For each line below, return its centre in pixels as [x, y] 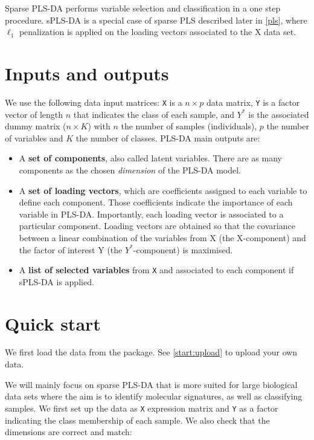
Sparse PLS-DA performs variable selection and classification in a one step [143, 8]
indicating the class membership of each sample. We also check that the [137, 420]
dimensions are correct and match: [69, 432]
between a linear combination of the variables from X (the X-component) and [162, 237]
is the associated [279, 114]
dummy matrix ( [36, 126]
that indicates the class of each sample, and [154, 114]
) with [99, 126]
